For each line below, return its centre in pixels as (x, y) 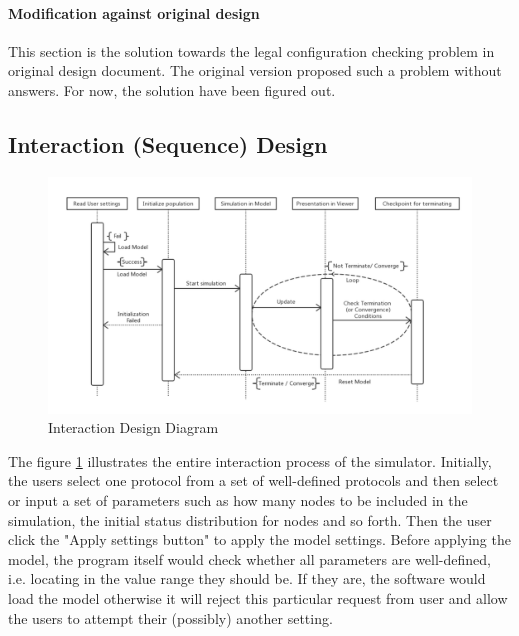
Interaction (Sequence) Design (168, 143)
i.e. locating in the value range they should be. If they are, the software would (247, 578)
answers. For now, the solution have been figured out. (172, 89)
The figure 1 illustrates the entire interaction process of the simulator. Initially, (250, 460)
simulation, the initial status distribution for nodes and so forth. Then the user (250, 519)
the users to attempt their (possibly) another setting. (170, 617)
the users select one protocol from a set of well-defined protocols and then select (253, 480)
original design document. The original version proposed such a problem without (255, 70)
